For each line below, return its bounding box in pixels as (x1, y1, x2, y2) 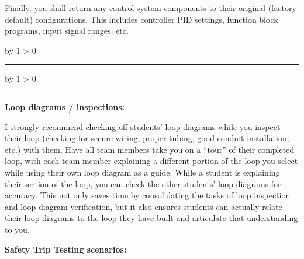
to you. (5, 223, 30, 235)
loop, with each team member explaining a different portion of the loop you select (5, 155, 298, 167)
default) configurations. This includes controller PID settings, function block (5, 13, 278, 25)
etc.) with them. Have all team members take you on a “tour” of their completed (5, 143, 295, 155)
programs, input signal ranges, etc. (5, 24, 129, 37)
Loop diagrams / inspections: (5, 100, 125, 113)
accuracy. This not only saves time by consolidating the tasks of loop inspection (5, 189, 291, 201)
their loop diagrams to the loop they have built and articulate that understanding (5, 212, 298, 224)
